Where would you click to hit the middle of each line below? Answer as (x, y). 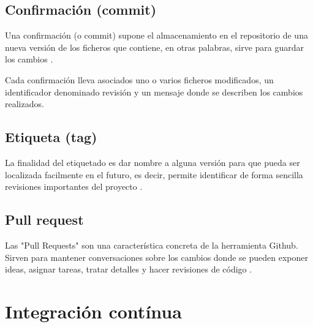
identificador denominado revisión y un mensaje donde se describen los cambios (154, 92)
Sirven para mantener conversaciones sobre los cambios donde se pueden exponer (156, 257)
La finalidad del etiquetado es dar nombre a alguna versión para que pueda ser (153, 162)
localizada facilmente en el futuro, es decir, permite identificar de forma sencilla (154, 174)
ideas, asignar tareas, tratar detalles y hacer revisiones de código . (129, 269)
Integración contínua (93, 311)
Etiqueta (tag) (51, 137)
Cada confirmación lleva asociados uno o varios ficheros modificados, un (139, 79)
